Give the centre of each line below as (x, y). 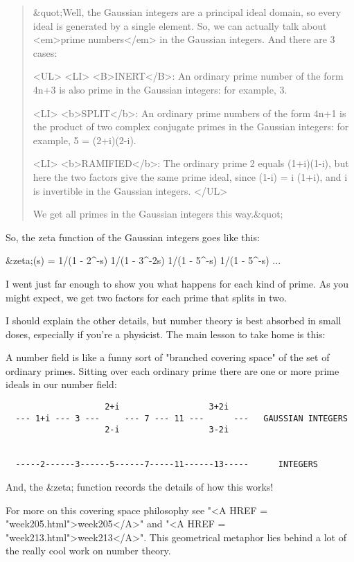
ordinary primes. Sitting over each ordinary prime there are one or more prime (172, 370)
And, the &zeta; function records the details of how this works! (140, 486)
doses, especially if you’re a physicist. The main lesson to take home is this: (166, 334)
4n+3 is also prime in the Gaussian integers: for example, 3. (160, 89)
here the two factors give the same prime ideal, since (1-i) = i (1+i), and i (190, 176)
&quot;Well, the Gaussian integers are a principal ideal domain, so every (187, 12)
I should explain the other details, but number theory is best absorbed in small (174, 320)
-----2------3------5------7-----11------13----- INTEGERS (167, 465)
